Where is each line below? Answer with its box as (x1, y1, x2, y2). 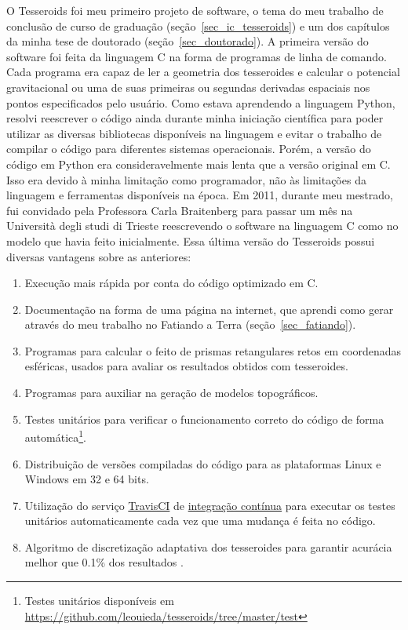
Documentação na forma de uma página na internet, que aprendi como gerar (24, 300, 394, 317)
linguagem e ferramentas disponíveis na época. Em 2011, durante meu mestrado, (6, 187, 393, 203)
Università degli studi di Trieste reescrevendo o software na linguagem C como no (6, 217, 399, 234)
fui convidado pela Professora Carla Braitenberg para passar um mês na (6, 202, 353, 218)
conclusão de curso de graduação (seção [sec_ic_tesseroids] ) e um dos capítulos (6, 17, 390, 34)
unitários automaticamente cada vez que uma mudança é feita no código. (24, 512, 376, 529)
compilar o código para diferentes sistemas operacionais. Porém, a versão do (6, 140, 371, 157)
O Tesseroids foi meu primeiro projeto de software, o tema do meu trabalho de (6, 2, 384, 18)
